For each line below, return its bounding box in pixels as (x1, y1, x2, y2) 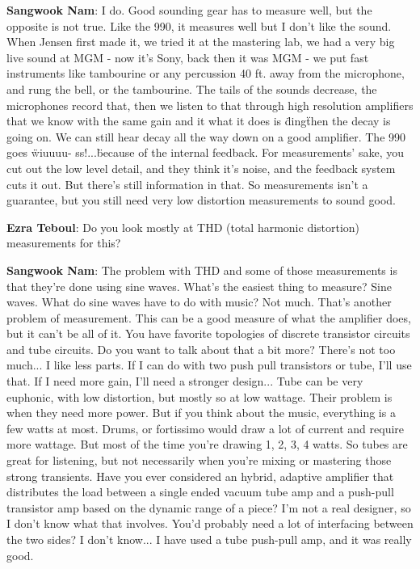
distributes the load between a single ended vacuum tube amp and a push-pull (6, 483, 394, 500)
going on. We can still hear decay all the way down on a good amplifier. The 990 (6, 128, 406, 145)
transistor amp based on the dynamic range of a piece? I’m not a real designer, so (6, 499, 411, 516)
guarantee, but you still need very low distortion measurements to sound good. (6, 192, 396, 209)
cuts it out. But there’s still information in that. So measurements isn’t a (6, 175, 368, 192)
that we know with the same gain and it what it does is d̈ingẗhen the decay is (6, 112, 391, 129)
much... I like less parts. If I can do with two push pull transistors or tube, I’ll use (6, 356, 412, 373)
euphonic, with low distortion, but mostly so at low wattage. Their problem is (6, 388, 393, 405)
